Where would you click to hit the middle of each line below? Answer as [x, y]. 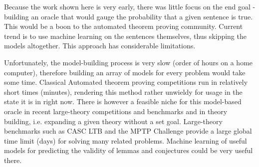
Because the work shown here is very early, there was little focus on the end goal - [130, 6]
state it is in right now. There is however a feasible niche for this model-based [123, 101]
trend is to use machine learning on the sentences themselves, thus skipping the [125, 36]
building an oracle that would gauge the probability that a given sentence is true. [129, 16]
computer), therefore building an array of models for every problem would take [125, 72]
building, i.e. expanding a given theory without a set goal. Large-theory [113, 121]
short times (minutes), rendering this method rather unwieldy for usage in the [123, 91]
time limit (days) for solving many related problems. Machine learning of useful [126, 140]
